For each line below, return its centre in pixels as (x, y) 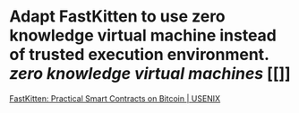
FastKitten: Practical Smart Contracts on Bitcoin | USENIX (115, 98)
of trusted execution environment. (139, 55)
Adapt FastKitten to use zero (117, 17)
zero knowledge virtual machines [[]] (150, 74)
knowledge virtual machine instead (143, 35)
